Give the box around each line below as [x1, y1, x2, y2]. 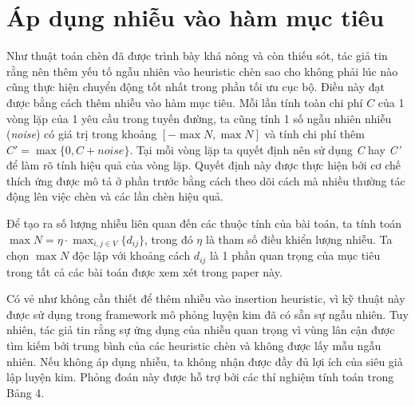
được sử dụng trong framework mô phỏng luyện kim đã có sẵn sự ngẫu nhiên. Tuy [6, 305, 409, 322]
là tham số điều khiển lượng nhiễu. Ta [205, 230, 393, 247]
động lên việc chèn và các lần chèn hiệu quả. [6, 188, 223, 205]
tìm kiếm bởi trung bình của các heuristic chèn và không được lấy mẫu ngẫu [6, 336, 381, 353]
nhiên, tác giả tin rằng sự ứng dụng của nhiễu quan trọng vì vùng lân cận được [6, 321, 395, 338]
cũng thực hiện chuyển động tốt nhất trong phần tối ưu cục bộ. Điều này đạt [6, 78, 385, 95]
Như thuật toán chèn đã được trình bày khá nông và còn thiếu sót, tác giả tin [6, 47, 388, 64]
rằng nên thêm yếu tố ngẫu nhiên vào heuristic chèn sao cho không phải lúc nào [6, 62, 398, 79]
